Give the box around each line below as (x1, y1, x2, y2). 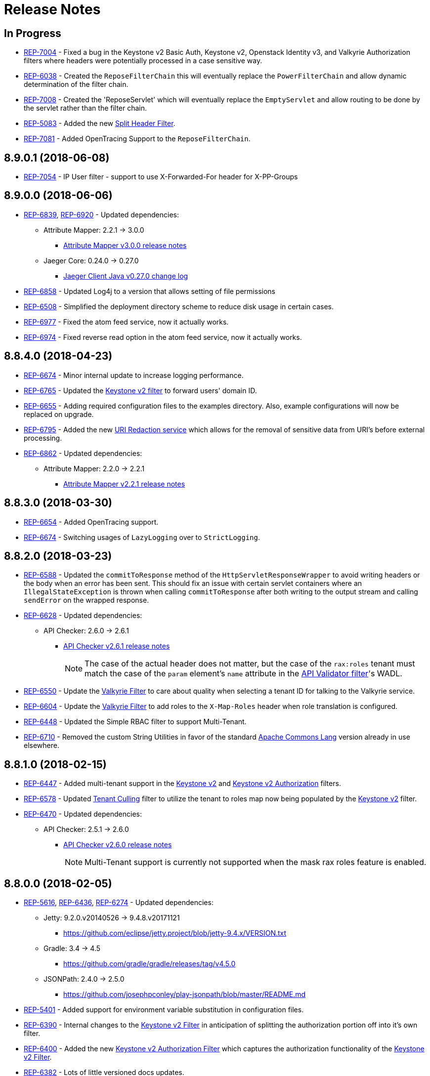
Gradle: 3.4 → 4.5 (43, 944, 101, 953)
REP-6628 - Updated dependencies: (24, 611, 142, 620)
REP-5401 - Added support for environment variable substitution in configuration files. (24, 1005, 304, 1014)
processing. (24, 433, 62, 442)
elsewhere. (24, 741, 59, 750)
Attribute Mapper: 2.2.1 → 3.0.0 (43, 225, 144, 234)
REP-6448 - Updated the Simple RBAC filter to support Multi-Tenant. (24, 717, 247, 726)
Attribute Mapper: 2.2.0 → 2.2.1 (43, 464, 145, 473)
